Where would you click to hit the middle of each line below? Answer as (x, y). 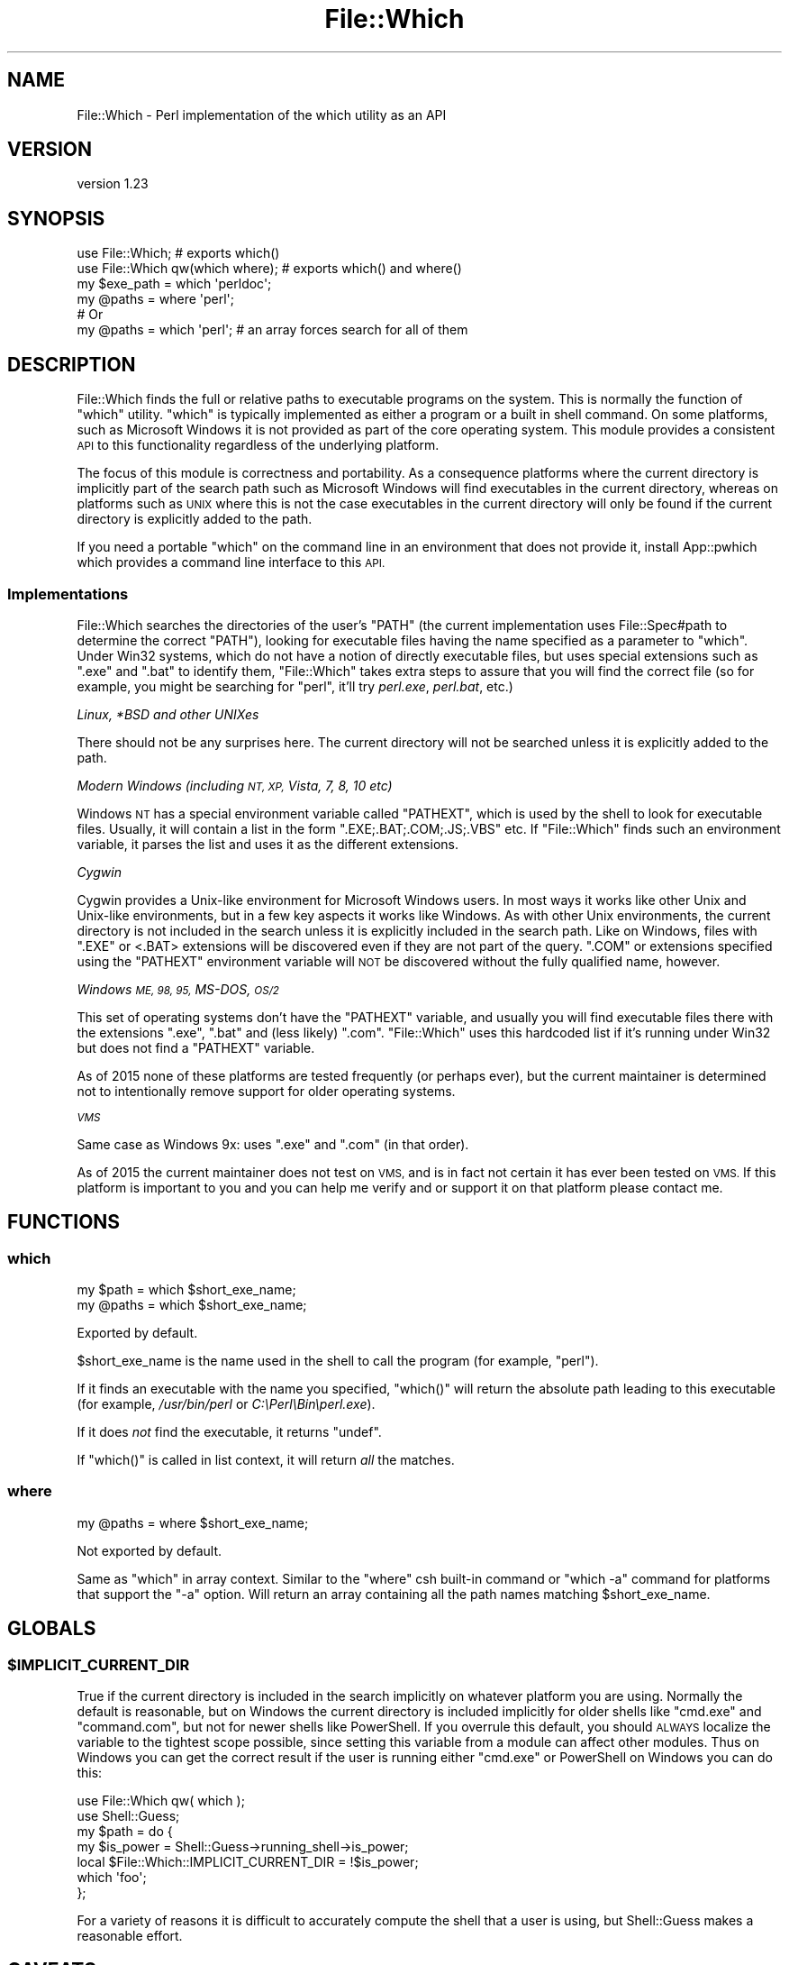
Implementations (68, 594)
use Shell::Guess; (128, 1816)
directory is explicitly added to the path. (195, 519)
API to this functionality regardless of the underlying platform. (258, 445)
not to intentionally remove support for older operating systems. (266, 1091)
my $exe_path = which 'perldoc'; (174, 284)
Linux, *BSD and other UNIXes (168, 714)
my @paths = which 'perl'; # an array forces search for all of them (272, 330)
